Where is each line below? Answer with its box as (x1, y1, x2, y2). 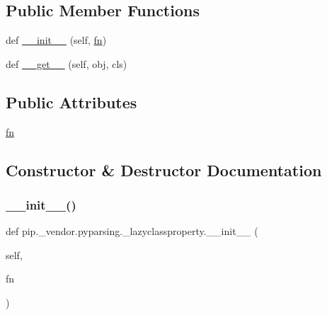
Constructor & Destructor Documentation (6, 159, 322, 181)
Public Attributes (6, 91, 137, 113)
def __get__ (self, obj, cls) (6, 56, 127, 71)
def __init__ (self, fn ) (6, 33, 107, 47)
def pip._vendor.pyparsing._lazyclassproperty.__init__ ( (6, 224, 258, 239)
